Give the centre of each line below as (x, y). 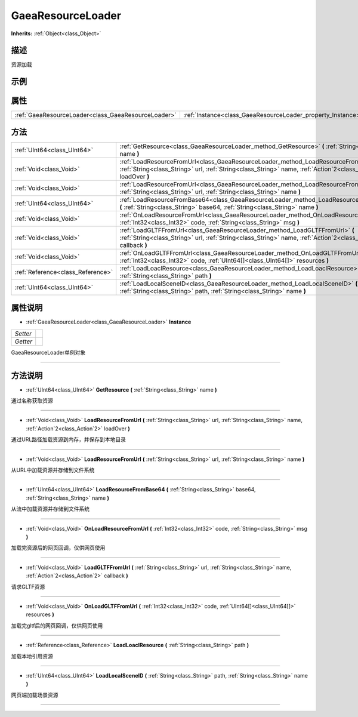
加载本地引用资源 (32, 656)
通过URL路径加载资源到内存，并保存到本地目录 (69, 439)
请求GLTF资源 (28, 587)
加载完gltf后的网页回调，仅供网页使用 (57, 625)
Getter (24, 341)
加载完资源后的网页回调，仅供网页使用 (58, 548)
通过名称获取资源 (32, 401)
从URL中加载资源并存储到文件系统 (53, 470)
